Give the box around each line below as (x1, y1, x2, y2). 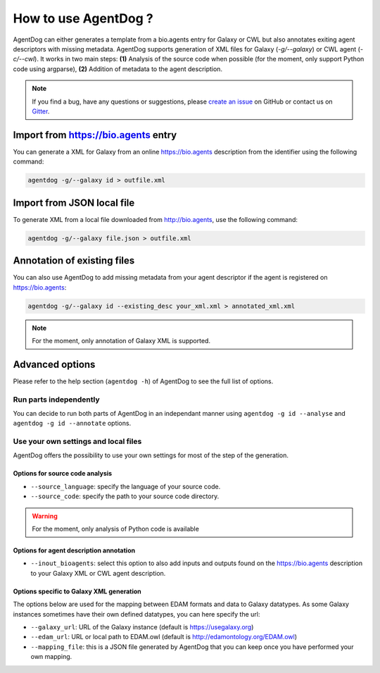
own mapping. (30, 653, 72, 661)
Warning (32, 512, 58, 520)
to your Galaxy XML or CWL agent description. (30, 569, 166, 577)
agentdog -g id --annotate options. (13, 419, 132, 428)
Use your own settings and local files (13, 437, 142, 447)
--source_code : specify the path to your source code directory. (30, 492, 220, 500)
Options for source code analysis (13, 469, 113, 478)
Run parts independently (13, 395, 100, 405)
